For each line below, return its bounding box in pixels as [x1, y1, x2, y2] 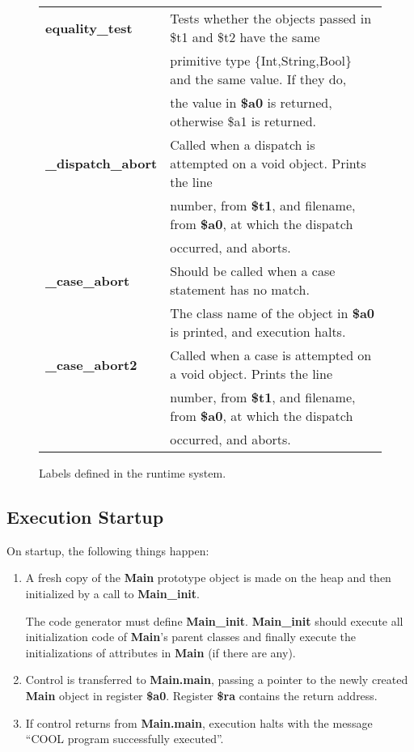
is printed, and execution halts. [170, 322, 346, 341]
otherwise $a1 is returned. [170, 112, 316, 130]
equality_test [45, 18, 133, 37]
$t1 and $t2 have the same [170, 28, 320, 46]
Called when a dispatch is [170, 135, 315, 154]
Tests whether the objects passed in [170, 9, 372, 28]
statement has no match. [170, 280, 310, 299]
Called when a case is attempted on [170, 346, 372, 364]
